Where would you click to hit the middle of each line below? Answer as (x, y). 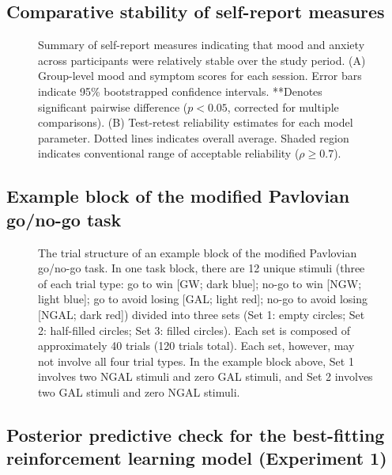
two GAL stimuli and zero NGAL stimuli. (139, 391)
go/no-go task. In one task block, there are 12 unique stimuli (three (202, 268)
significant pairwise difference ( (113, 106)
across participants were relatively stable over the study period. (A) (202, 60)
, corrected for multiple (283, 106)
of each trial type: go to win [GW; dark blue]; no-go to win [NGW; (200, 283)
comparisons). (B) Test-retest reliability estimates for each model (196, 122)
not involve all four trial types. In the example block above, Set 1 (196, 361)
